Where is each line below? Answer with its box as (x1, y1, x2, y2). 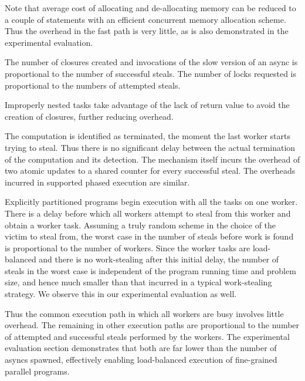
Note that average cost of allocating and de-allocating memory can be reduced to (5, 2, 296, 14)
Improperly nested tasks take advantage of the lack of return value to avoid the (5, 99, 290, 111)
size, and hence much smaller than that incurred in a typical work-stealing (5, 276, 272, 288)
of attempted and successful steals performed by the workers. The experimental (5, 330, 290, 342)
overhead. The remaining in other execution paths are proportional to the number (5, 319, 300, 331)
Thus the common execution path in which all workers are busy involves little (5, 307, 284, 319)
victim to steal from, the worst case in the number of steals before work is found (5, 230, 294, 242)
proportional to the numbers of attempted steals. (5, 79, 181, 91)
